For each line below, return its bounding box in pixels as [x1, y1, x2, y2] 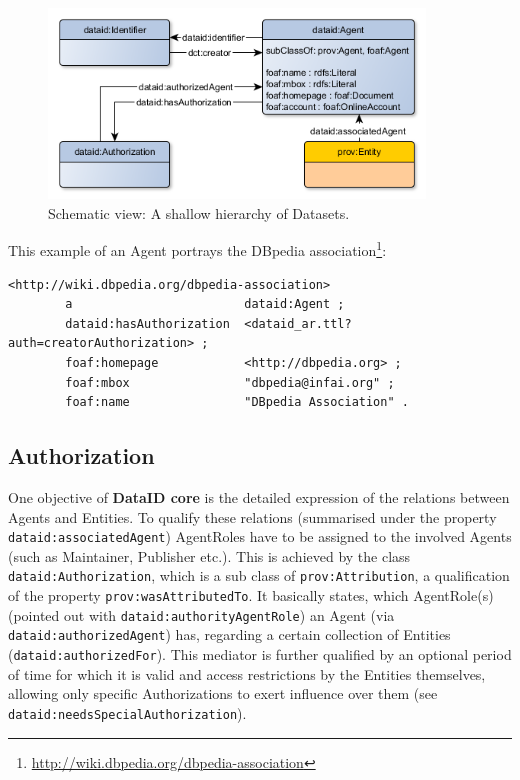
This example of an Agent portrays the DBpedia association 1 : [8, 237, 387, 261]
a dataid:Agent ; [65, 297, 345, 312]
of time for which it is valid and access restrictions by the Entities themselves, [8, 663, 486, 684]
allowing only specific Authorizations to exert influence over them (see [8, 683, 438, 704]
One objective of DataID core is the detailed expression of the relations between [8, 487, 510, 508]
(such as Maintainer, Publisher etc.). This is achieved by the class [8, 545, 411, 566]
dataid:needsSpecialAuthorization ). [8, 702, 247, 723]
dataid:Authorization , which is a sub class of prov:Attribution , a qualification [8, 565, 510, 586]
